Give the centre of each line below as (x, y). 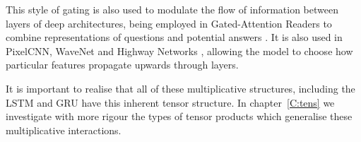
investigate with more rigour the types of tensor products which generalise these (179, 116)
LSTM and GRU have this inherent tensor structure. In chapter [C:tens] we (170, 102)
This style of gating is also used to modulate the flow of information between (172, 9)
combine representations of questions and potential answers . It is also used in (174, 37)
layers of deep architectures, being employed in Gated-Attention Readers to (169, 23)
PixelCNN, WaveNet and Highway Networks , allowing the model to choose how (179, 51)
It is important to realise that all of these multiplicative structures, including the (180, 88)
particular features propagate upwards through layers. (122, 65)
